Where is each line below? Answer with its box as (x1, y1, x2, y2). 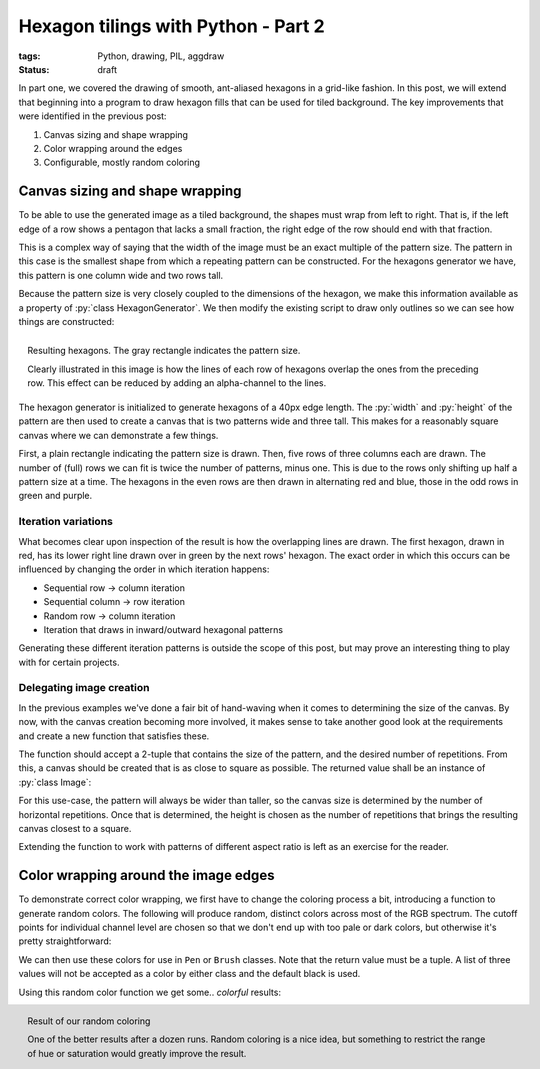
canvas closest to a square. (18, 822, 132, 834)
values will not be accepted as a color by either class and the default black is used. (18, 968, 361, 980)
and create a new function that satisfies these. (18, 730, 210, 742)
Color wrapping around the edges (43, 142, 183, 154)
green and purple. (18, 490, 93, 502)
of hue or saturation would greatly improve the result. (27, 1047, 247, 1059)
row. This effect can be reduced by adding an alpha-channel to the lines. (27, 376, 327, 389)
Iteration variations (18, 515, 114, 529)
